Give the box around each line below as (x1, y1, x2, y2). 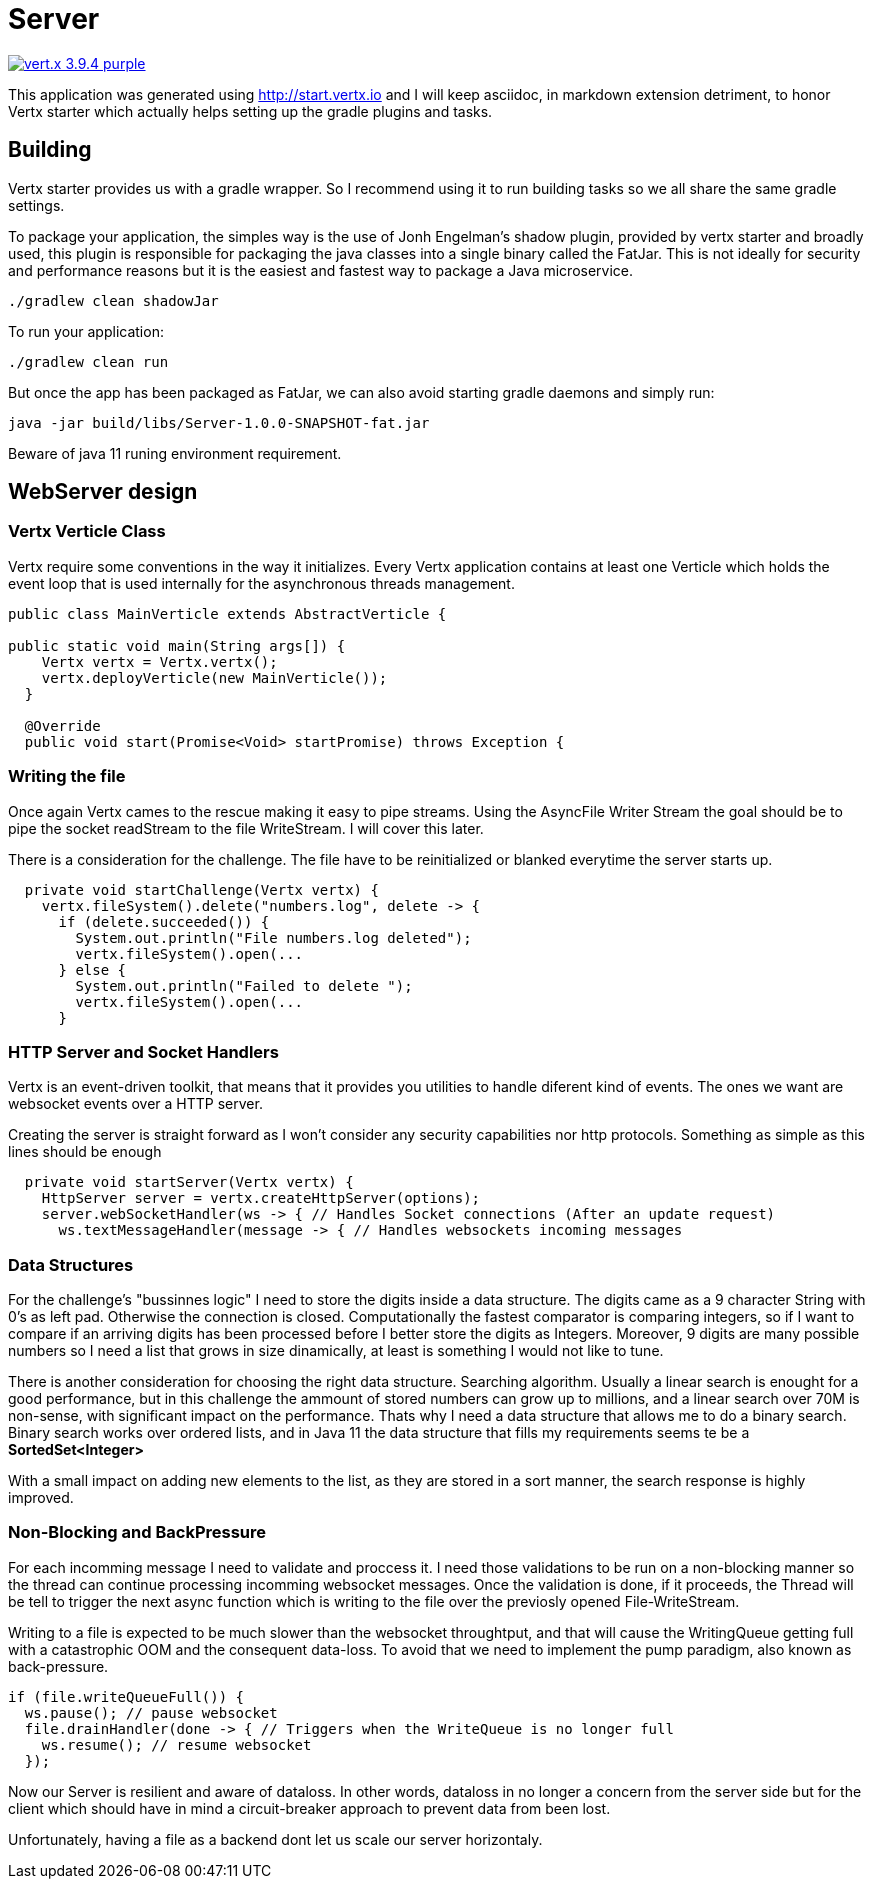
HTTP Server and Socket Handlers (8, 1041, 279, 1062)
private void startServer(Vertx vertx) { (24, 1174, 354, 1191)
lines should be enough (8, 1143, 162, 1161)
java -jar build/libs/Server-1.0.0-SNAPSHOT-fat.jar (8, 414, 430, 431)
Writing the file (8, 766, 126, 787)
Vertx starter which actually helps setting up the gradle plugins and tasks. (8, 102, 493, 120)
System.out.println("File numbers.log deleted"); (75, 929, 472, 946)
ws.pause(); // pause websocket (24, 1704, 278, 1721)
